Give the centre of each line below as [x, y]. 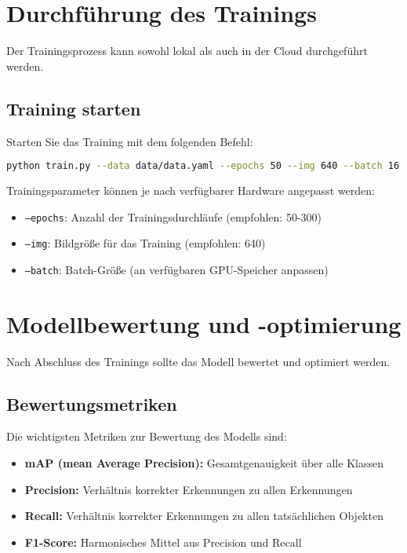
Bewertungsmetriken [92, 403]
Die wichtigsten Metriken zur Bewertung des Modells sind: [147, 436]
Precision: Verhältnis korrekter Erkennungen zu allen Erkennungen [189, 489]
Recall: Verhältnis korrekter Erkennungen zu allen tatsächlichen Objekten [204, 516]
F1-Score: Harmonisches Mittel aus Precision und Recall [163, 542]
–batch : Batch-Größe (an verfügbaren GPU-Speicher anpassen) [176, 269]
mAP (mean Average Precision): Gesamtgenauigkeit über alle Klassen [204, 463]
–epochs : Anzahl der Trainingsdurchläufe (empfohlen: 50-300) [173, 216]
